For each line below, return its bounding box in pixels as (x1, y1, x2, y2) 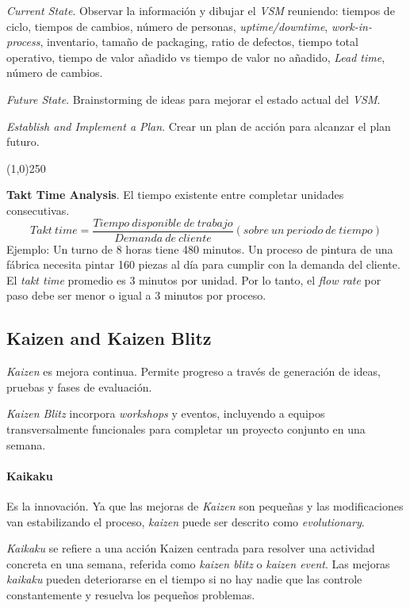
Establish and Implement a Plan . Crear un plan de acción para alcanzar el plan (6, 117, 391, 134)
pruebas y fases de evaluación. (6, 378, 152, 395)
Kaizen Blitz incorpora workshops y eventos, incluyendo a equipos (6, 405, 325, 422)
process (6, 33, 40, 50)
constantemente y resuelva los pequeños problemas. (6, 586, 255, 602)
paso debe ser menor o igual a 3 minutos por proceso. (6, 287, 266, 304)
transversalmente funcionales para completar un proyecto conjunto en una (6, 420, 366, 437)
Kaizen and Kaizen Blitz (6, 326, 212, 350)
